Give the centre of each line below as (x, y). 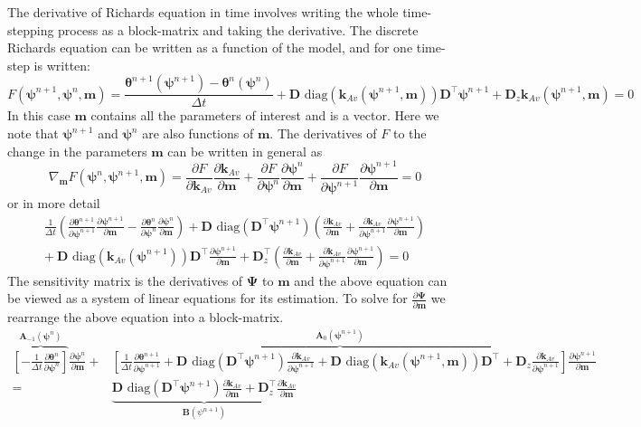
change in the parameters (77, 151)
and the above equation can (371, 280)
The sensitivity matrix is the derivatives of (125, 280)
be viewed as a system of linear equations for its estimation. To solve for (207, 298)
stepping (31, 29)
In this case (39, 115)
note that (33, 133)
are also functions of (198, 133)
